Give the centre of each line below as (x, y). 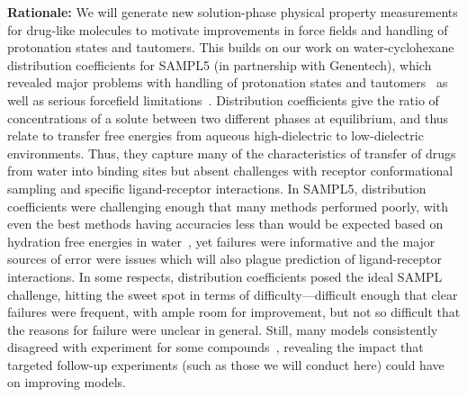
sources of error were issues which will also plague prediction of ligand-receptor (225, 259)
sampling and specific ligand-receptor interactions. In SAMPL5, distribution (217, 188)
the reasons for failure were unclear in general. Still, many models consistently (223, 329)
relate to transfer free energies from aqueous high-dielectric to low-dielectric (216, 135)
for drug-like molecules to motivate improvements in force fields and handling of (228, 29)
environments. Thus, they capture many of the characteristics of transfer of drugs (232, 153)
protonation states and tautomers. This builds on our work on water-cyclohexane (231, 47)
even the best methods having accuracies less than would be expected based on (225, 224)
